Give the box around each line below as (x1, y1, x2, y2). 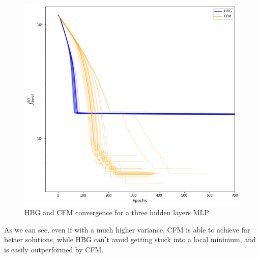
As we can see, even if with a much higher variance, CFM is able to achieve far (4, 224, 250, 235)
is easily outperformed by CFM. (4, 244, 104, 255)
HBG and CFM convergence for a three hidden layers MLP (24, 207, 209, 218)
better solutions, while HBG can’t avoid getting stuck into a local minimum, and (4, 234, 256, 245)
